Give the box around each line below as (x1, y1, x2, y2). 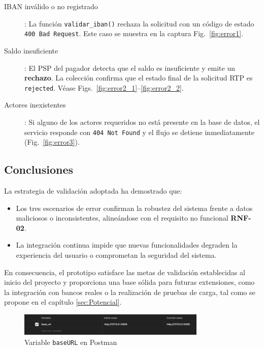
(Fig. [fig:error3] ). (24, 137, 80, 147)
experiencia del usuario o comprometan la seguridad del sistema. (16, 249, 217, 260)
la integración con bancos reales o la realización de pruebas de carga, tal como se (4, 286, 255, 297)
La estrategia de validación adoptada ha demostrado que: (4, 185, 182, 196)
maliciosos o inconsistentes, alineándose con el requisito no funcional (16, 212, 228, 223)
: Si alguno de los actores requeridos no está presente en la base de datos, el (24, 116, 260, 127)
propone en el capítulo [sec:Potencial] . (4, 297, 122, 307)
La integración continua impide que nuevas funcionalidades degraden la (16, 239, 238, 250)
